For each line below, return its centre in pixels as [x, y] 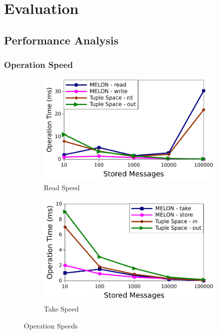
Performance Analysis [61, 40]
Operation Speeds [51, 325]
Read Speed [62, 187]
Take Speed [61, 308]
